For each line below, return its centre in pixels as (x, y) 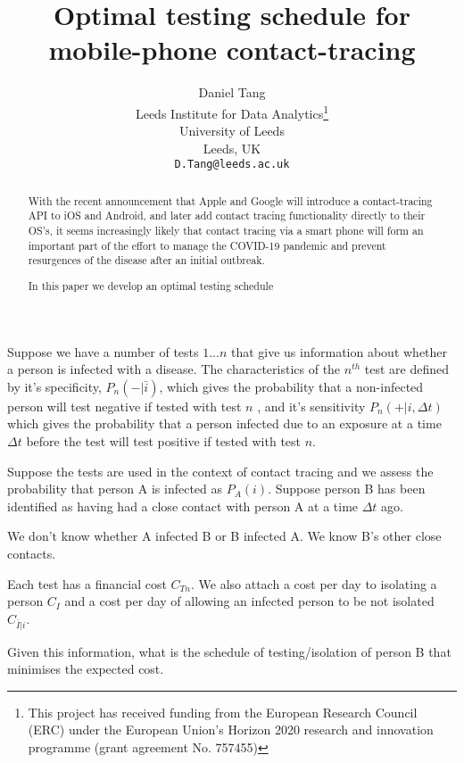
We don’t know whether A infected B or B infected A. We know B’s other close (224, 536)
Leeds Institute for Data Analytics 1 (232, 112)
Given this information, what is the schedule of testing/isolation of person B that (229, 651)
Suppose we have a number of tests (103, 351)
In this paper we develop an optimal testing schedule (151, 285)
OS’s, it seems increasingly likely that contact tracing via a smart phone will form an (226, 231)
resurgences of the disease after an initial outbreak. (146, 260)
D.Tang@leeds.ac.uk (232, 165)
